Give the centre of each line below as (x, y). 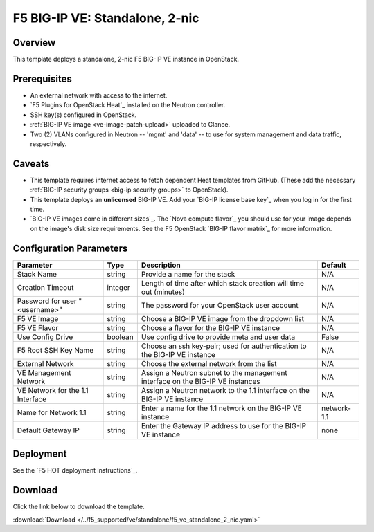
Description (161, 265)
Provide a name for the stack (188, 274)
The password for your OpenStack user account (220, 305)
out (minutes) (163, 292)
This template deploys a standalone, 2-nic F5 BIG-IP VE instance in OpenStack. (126, 59)
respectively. (48, 144)
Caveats (31, 164)
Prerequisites (42, 79)
